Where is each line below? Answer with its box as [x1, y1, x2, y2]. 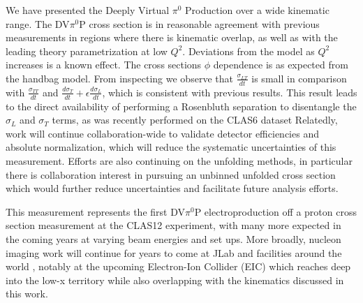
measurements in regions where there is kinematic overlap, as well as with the [6, 30, 338, 45]
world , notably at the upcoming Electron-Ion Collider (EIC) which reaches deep [6, 259, 351, 274]
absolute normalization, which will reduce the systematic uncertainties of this [6, 140, 336, 154]
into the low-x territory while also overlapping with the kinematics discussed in [6, 272, 344, 287]
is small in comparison [251, 71, 347, 85]
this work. [6, 286, 48, 301]
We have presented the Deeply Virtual [6, 3, 170, 17]
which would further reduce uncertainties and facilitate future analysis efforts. [6, 181, 339, 195]
